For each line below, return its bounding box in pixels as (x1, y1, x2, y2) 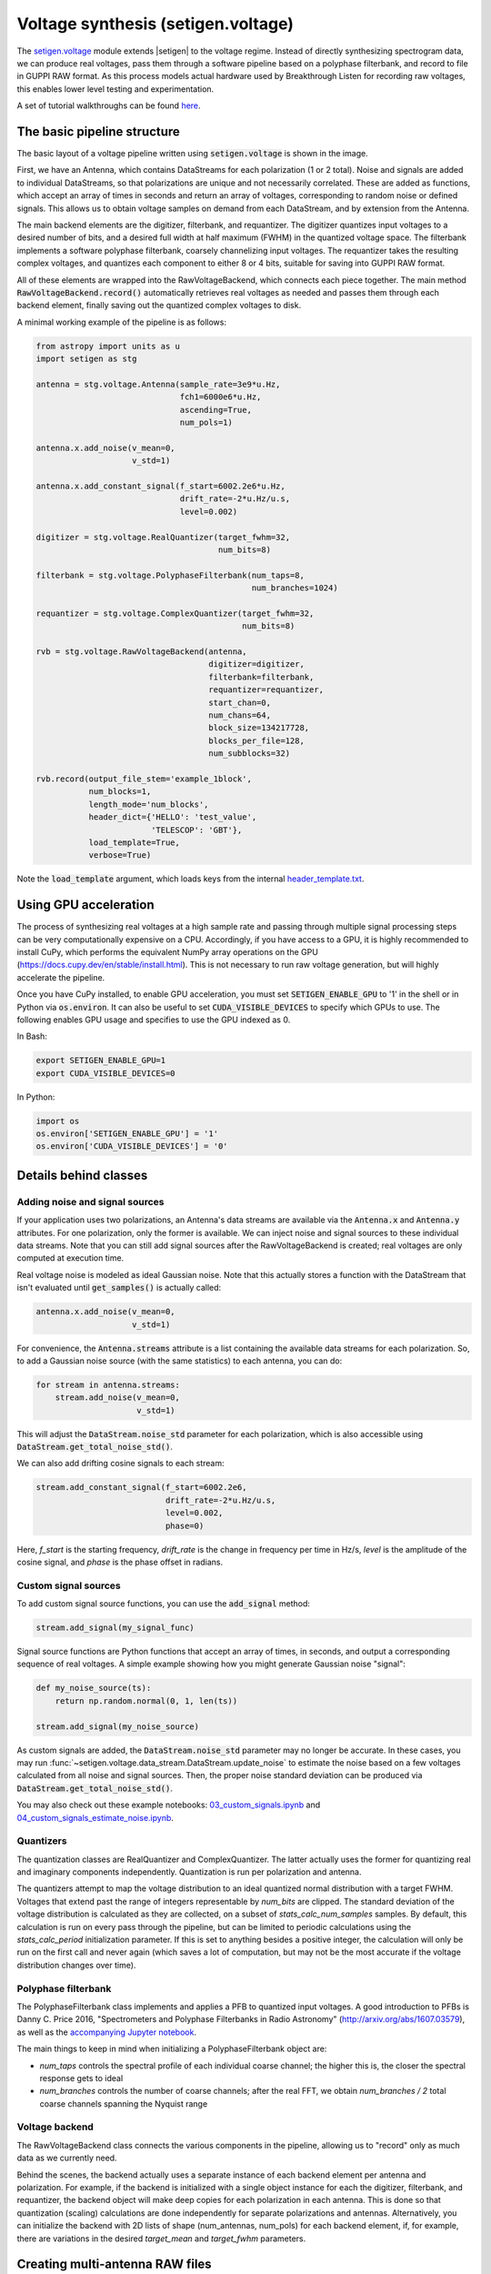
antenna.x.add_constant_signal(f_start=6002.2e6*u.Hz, (35, 480, 286, 491)
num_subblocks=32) (208, 749, 291, 759)
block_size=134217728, (208, 723, 310, 733)
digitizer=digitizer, (208, 659, 305, 669)
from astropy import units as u (35, 341, 181, 351)
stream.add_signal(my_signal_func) (35, 1623, 195, 1633)
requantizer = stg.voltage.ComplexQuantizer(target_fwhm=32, (35, 608, 315, 619)
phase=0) (165, 1520, 205, 1531)
